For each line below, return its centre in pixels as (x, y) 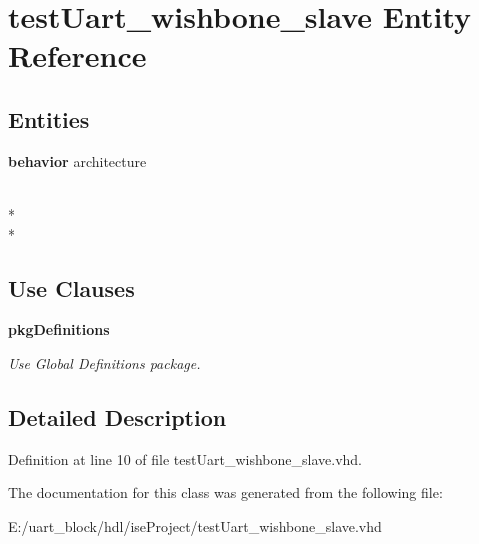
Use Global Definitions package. (104, 362)
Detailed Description (117, 416)
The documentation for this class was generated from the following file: (225, 492)
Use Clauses (71, 287)
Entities (49, 118)
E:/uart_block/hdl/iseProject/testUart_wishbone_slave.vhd (195, 525)
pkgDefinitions (59, 329)
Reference (77, 55)
